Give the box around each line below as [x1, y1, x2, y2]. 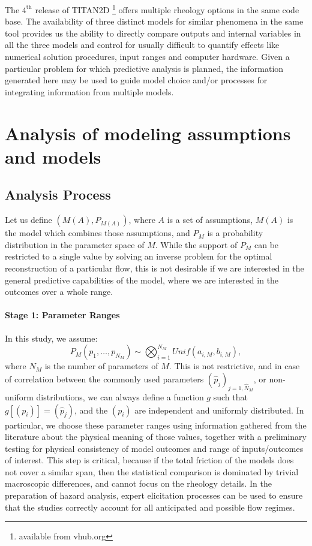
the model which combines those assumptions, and [5, 227, 190, 239]
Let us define [5, 213, 52, 226]
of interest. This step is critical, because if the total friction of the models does [5, 454, 294, 466]
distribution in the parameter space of [5, 238, 145, 251]
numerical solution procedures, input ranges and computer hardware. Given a [5, 50, 290, 63]
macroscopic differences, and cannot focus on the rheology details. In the [5, 477, 272, 490]
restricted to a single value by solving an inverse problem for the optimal [5, 250, 272, 263]
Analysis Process [5, 185, 111, 204]
